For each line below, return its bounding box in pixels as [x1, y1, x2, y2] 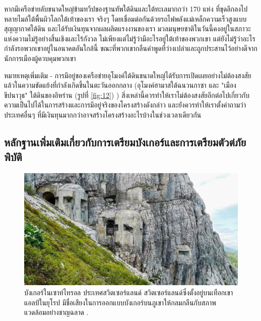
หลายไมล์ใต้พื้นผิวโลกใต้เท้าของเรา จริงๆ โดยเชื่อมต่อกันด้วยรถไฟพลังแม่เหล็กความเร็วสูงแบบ [4, 13, 247, 24]
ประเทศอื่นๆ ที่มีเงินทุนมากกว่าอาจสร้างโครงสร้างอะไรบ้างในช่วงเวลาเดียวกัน [4, 109, 202, 120]
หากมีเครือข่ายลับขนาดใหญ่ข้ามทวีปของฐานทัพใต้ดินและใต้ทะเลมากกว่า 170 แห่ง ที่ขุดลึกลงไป [4, 4, 248, 14]
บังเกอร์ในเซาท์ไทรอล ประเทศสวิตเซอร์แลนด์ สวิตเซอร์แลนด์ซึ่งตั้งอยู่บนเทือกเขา [24, 287, 233, 298]
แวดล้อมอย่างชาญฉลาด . [24, 307, 89, 317]
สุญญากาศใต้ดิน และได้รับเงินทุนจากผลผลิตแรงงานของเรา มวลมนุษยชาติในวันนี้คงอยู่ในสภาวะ [4, 23, 251, 34]
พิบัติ [4, 149, 22, 165]
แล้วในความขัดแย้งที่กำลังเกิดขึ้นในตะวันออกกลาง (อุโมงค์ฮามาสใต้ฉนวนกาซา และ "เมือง [4, 80, 236, 90]
